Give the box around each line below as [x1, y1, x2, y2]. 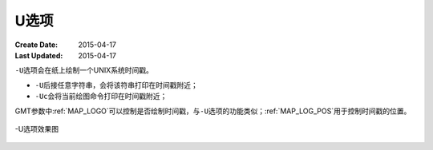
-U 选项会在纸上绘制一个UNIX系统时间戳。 [14, 65, 154, 75]
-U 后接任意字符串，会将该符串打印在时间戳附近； [34, 80, 198, 89]
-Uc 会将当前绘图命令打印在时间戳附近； [34, 92, 168, 101]
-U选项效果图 [14, 124, 59, 133]
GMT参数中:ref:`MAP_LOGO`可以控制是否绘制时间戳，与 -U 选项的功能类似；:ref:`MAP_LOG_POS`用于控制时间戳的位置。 [14, 106, 411, 116]
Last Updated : [14, 50, 63, 60]
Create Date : [14, 40, 59, 49]
